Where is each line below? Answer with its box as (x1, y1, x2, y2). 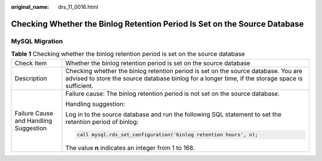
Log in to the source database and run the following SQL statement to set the (65, 110, 281, 118)
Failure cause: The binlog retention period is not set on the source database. (65, 89, 280, 97)
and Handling (14, 116, 52, 125)
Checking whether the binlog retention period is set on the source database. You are (65, 67, 303, 75)
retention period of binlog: (65, 118, 139, 126)
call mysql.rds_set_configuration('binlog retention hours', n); (76, 131, 258, 138)
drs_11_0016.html (58, 4, 98, 10)
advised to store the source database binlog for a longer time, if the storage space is (65, 74, 303, 83)
